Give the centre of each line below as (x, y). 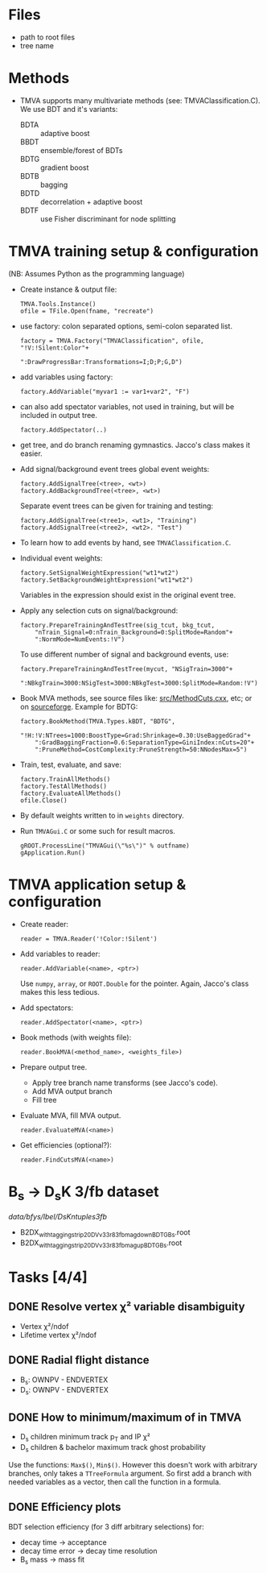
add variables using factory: (66, 377)
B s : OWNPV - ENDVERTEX (64, 1381)
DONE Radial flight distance (79, 1360)
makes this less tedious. (60, 991)
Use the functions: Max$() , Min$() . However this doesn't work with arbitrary (133, 1464)
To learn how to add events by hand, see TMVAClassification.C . (125, 542)
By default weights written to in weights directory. (102, 815)
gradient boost (64, 168)
